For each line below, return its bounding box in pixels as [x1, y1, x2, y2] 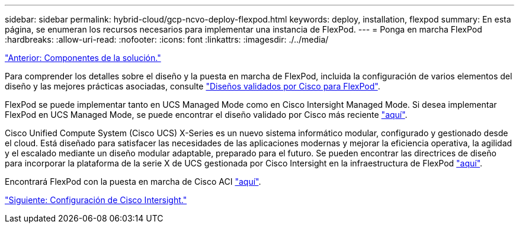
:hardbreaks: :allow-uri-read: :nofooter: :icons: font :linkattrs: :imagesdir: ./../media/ [5, 34, 329, 44]
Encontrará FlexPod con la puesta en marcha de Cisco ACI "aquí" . [5, 176, 261, 187]
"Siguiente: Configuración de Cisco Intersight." [5, 195, 187, 205]
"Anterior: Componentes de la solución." [5, 53, 161, 63]
